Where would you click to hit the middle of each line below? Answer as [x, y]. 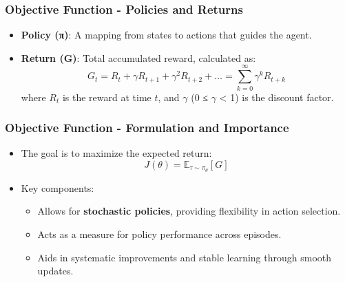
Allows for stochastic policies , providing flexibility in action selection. [189, 211]
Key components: [57, 187]
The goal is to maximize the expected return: [116, 153]
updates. [55, 271]
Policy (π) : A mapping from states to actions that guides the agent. [166, 35]
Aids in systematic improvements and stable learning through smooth [185, 257]
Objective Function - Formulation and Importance [147, 128]
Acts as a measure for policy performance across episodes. [159, 234]
